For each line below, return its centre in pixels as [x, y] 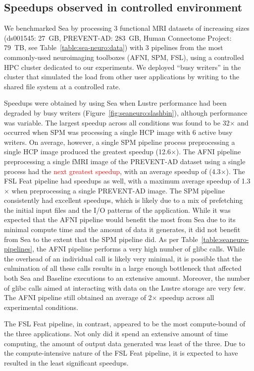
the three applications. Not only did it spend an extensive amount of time [116, 334]
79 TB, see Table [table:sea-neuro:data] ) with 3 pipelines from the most [114, 47]
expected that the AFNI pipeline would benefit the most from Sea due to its [120, 219]
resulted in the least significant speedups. [66, 362]
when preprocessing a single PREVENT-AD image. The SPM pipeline [118, 190]
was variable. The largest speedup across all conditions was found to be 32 [117, 122]
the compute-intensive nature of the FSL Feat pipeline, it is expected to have [121, 353]
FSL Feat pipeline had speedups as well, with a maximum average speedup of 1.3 [127, 181]
